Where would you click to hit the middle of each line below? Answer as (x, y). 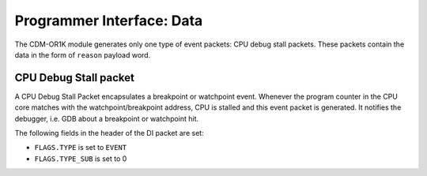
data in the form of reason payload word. (83, 54)
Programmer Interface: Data (109, 21)
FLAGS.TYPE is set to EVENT (80, 148)
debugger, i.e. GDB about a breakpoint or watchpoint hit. (107, 118)
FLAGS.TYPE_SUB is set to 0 (81, 159)
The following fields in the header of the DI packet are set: (110, 133)
